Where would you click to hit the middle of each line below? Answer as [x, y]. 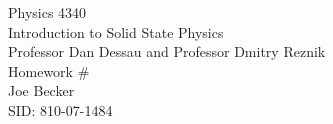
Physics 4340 [47, 12]
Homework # [49, 70]
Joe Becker [41, 90]
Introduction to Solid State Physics [116, 31]
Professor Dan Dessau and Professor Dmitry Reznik [167, 51]
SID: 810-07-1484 [60, 109]
